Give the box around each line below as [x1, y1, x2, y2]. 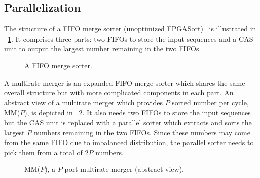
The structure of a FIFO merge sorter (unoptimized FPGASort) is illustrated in [4, 23, 256, 34]
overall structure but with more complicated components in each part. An [4, 87, 234, 98]
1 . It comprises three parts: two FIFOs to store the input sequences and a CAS [8, 33, 253, 44]
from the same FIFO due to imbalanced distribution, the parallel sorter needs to [4, 137, 254, 148]
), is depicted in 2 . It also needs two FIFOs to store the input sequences [24, 107, 251, 118]
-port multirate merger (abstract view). [62, 164, 184, 174]
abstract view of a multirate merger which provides [4, 97, 163, 108]
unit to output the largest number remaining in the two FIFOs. [4, 43, 201, 54]
